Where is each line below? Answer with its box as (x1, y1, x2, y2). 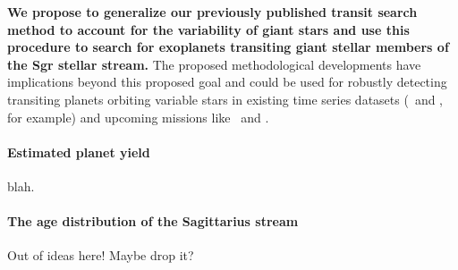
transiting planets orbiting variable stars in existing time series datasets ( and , (7, 89, 444, 108)
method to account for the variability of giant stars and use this (7, 20, 410, 38)
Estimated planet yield (7, 142, 150, 161)
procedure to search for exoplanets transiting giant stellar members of (7, 38, 449, 56)
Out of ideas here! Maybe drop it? (7, 246, 194, 265)
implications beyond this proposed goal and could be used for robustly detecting (7, 72, 447, 91)
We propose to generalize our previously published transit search (7, 3, 418, 21)
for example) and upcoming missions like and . (7, 107, 269, 126)
